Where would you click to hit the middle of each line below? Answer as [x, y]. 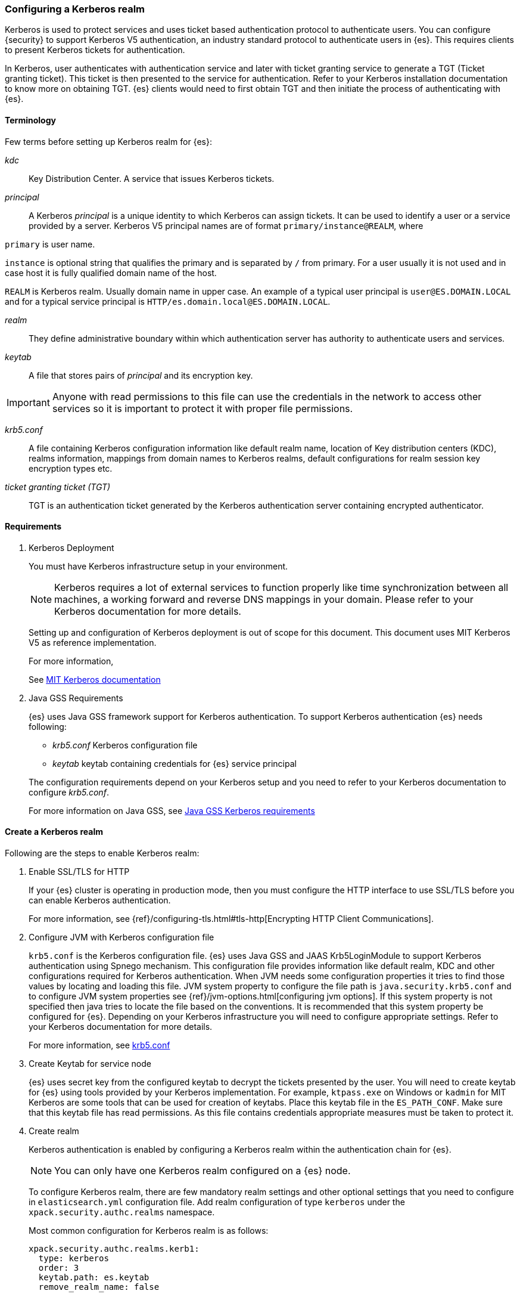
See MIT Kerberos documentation [95, 679]
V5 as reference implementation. [93, 642]
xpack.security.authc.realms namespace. [122, 1212]
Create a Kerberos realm [54, 832]
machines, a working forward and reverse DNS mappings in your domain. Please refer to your [264, 599]
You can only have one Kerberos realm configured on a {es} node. [203, 1171]
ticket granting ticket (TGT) [58, 487]
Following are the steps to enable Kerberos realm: [102, 853]
